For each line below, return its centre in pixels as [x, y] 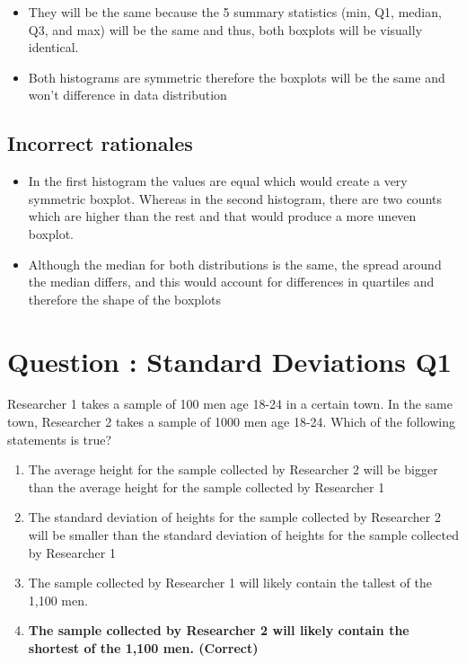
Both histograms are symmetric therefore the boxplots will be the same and [237, 77]
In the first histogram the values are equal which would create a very [218, 181]
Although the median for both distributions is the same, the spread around [235, 264]
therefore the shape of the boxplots [124, 299]
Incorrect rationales [100, 143]
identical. [53, 47]
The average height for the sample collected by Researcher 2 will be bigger [233, 469]
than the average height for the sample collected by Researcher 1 [207, 486]
